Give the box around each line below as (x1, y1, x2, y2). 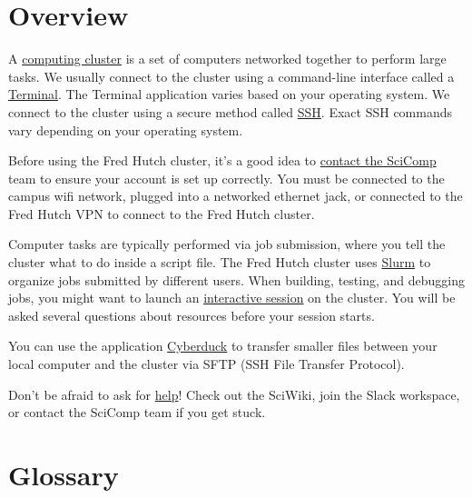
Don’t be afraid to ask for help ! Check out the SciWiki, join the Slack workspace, (8, 384, 460, 403)
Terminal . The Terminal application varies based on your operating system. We (8, 85, 450, 104)
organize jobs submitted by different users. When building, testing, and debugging (8, 270, 466, 289)
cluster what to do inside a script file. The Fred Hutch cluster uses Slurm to (8, 253, 431, 272)
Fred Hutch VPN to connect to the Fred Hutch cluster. (8, 204, 315, 223)
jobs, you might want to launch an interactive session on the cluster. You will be (8, 288, 456, 307)
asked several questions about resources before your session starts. (8, 305, 375, 324)
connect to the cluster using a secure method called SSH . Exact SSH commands (8, 102, 453, 121)
